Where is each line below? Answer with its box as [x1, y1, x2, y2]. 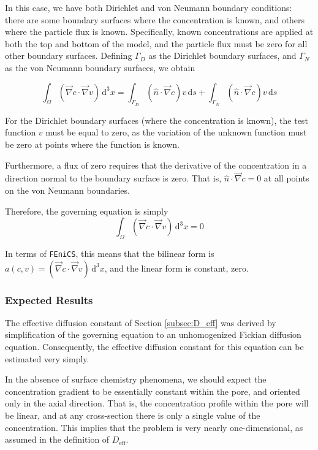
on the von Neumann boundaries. [5, 183, 130, 196]
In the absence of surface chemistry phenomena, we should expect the [5, 373, 267, 386]
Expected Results [5, 292, 93, 307]
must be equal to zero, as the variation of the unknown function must [45, 126, 307, 139]
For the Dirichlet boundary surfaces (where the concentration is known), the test [5, 113, 308, 126]
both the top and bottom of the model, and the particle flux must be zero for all [5, 37, 308, 50]
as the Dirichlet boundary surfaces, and [148, 49, 297, 62]
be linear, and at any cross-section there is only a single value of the [5, 408, 260, 421]
